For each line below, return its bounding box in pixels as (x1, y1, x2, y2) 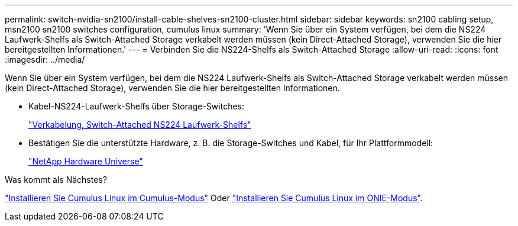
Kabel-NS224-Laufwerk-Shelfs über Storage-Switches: (28, 101, 244, 111)
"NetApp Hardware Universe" (28, 156, 143, 166)
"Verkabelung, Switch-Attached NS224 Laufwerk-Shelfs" (28, 120, 251, 130)
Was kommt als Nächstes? (5, 175, 107, 185)
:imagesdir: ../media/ (5, 54, 85, 64)
